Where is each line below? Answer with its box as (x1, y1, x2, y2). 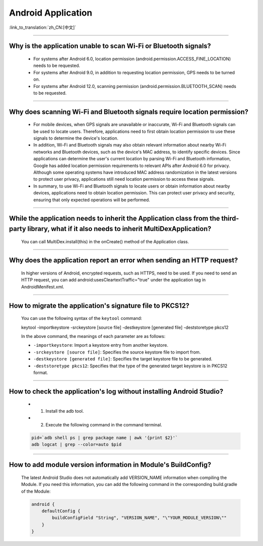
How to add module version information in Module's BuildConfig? (9, 461, 211, 469)
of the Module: (21, 488, 51, 494)
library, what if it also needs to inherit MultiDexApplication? (27, 225, 211, 233)
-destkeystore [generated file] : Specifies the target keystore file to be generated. (33, 356, 213, 362)
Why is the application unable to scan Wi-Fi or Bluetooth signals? (9, 42, 211, 50)
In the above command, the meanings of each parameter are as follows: (21, 333, 166, 339)
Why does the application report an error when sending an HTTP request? (9, 256, 238, 265)
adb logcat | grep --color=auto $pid (31, 441, 122, 447)
